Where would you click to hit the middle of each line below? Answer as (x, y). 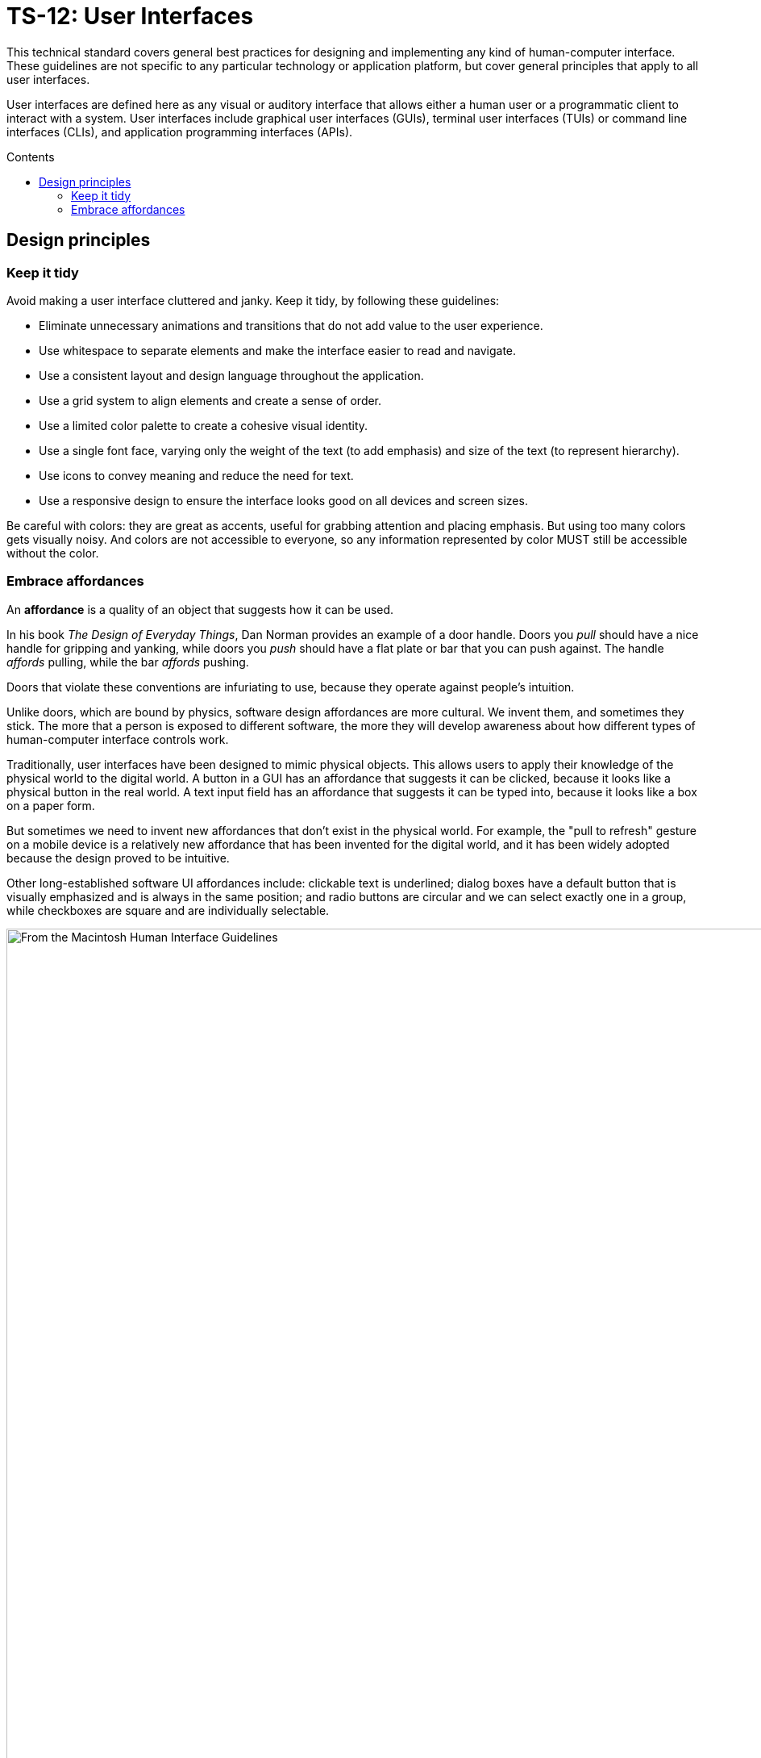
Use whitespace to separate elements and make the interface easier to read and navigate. (278, 350)
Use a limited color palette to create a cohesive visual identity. (204, 425)
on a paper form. (51, 805)
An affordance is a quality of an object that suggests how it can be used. (200, 609)
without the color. (53, 553)
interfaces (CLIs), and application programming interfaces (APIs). (180, 132)
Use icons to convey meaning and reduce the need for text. (196, 475)
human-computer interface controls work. (118, 739)
